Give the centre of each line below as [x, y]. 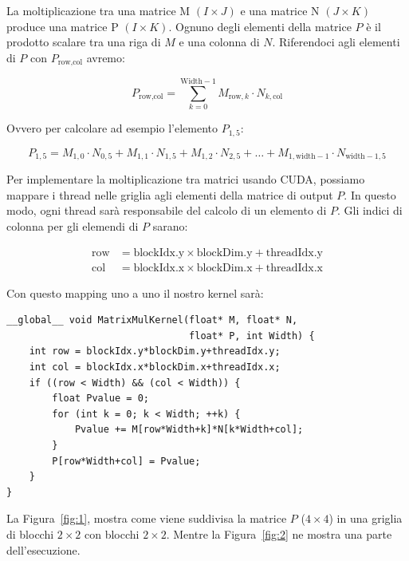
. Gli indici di [370, 210]
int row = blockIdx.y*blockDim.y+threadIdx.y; [155, 352]
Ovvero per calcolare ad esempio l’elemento [112, 128]
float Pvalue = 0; [100, 399]
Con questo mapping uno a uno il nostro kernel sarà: [135, 292]
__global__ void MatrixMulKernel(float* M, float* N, [152, 320]
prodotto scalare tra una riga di [84, 42]
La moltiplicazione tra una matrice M [98, 10]
